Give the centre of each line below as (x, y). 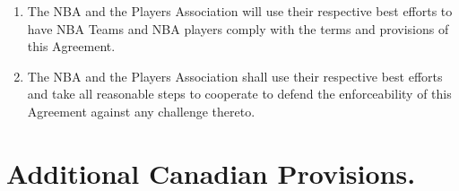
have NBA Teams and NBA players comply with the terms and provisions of (238, 28)
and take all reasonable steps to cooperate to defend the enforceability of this (239, 94)
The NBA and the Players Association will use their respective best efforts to (240, 11)
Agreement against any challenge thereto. (141, 111)
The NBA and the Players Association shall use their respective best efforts (235, 76)
